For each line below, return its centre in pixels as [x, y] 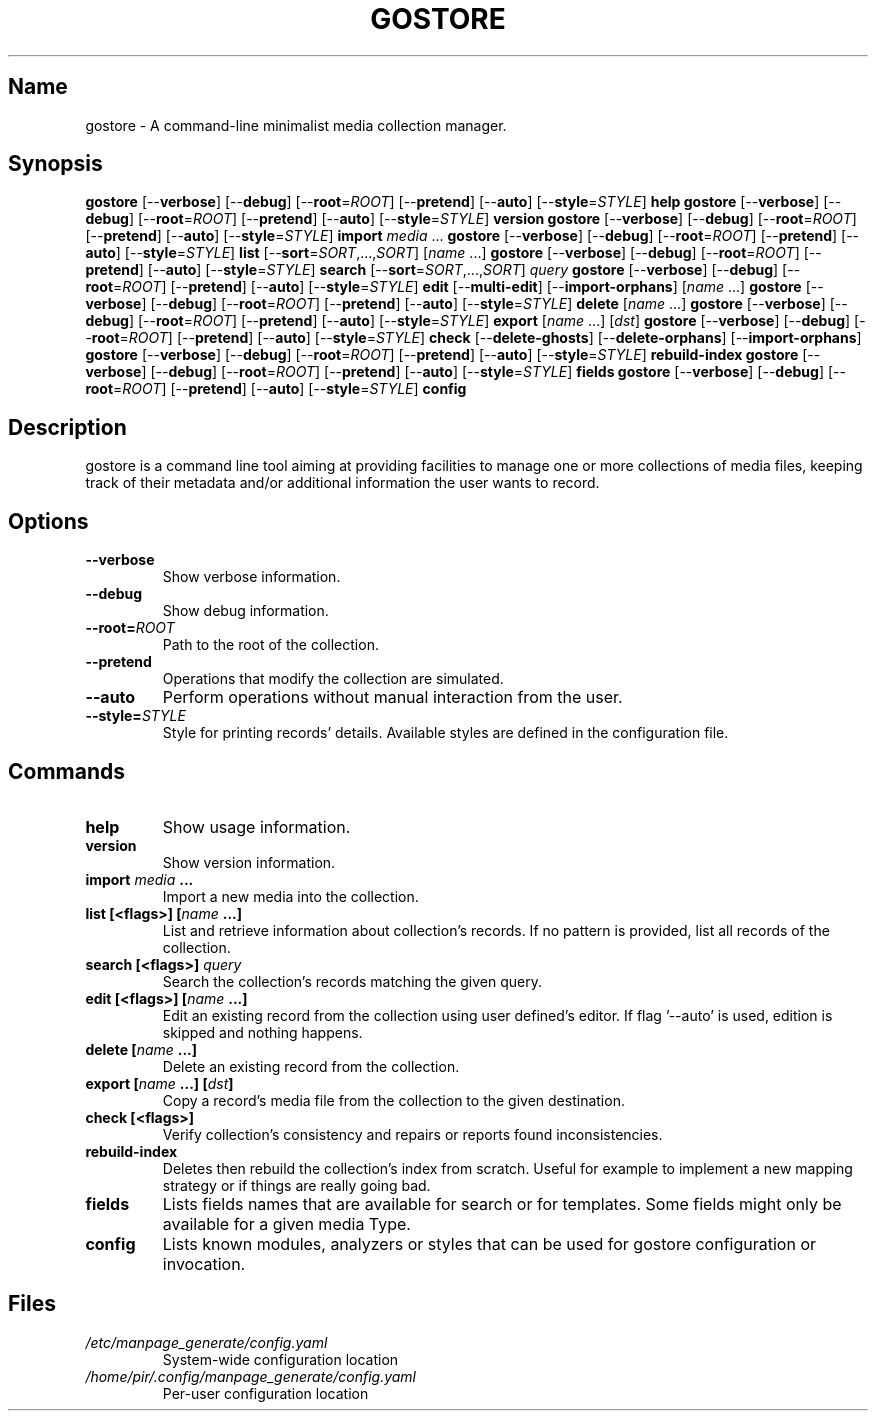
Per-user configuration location [265, 1393]
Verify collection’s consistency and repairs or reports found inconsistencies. [412, 1134]
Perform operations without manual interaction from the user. [392, 697]
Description [67, 427]
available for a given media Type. [286, 1223]
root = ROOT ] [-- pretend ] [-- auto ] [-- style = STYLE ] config [276, 389]
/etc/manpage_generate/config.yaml [206, 1342]
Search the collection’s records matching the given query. [352, 981]
